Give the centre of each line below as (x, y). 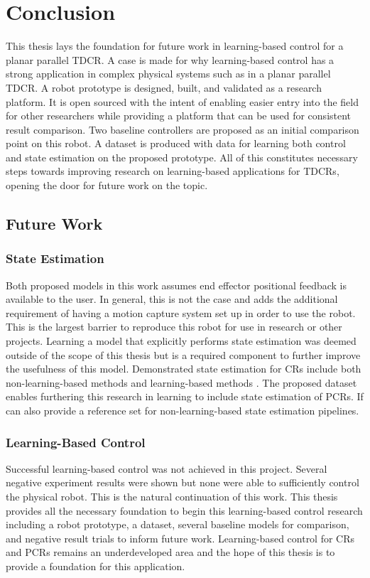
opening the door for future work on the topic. (107, 185)
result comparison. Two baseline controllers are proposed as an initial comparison (183, 129)
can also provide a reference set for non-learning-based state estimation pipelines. (183, 410)
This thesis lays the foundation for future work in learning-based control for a (175, 46)
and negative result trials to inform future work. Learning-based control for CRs (180, 538)
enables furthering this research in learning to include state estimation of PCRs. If (185, 396)
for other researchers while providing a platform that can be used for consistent (179, 116)
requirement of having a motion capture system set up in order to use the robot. (181, 312)
